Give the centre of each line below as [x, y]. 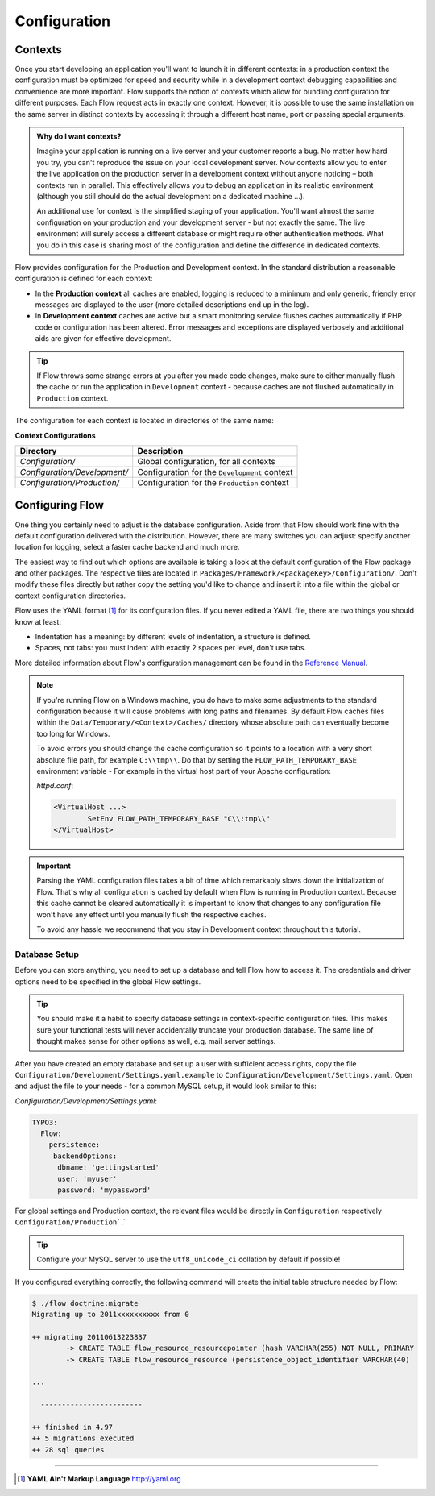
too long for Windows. [73, 733]
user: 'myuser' [87, 1178]
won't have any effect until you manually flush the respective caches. [151, 914]
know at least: [38, 621]
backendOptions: [85, 1156]
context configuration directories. [70, 596]
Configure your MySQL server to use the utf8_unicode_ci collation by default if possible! [188, 1259]
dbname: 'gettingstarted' [109, 1168]
